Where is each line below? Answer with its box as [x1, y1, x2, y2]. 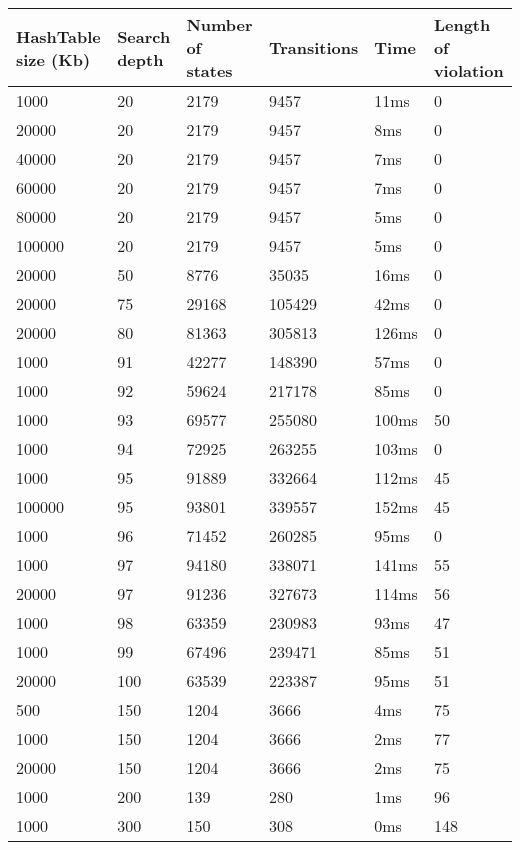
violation [433, 59, 504, 82]
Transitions [268, 36, 359, 59]
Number [186, 13, 253, 36]
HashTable [16, 24, 101, 48]
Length [433, 13, 491, 36]
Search [117, 24, 171, 48]
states [186, 59, 233, 82]
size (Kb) [16, 47, 91, 71]
